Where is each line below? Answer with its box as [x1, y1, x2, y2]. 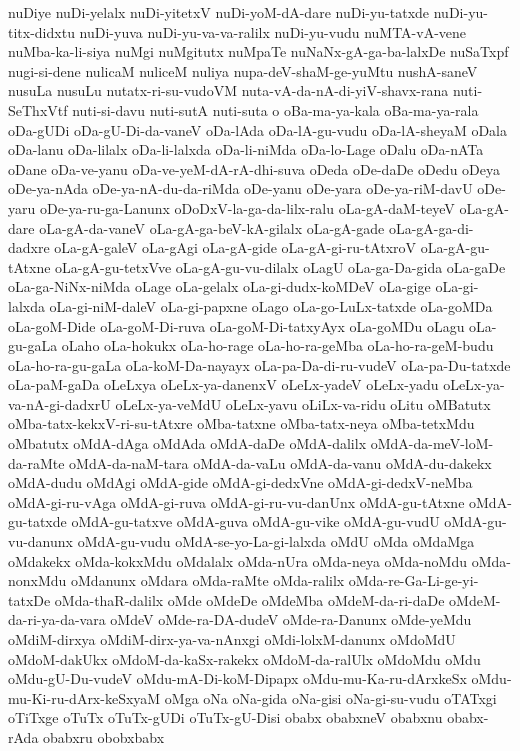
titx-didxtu [8, 21, 75, 42]
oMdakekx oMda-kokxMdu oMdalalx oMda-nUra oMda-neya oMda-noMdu [8, 550, 468, 571]
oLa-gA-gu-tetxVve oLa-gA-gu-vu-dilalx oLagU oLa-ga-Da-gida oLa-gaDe [55, 256, 506, 277]
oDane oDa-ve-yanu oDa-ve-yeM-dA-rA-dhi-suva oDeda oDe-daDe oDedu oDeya [8, 158, 501, 179]
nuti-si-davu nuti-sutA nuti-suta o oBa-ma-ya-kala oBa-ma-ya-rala [72, 99, 479, 120]
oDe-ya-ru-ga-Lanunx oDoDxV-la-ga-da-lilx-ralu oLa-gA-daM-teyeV [39, 197, 455, 218]
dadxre [8, 237, 50, 258]
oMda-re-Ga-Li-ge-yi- [348, 570, 479, 591]
